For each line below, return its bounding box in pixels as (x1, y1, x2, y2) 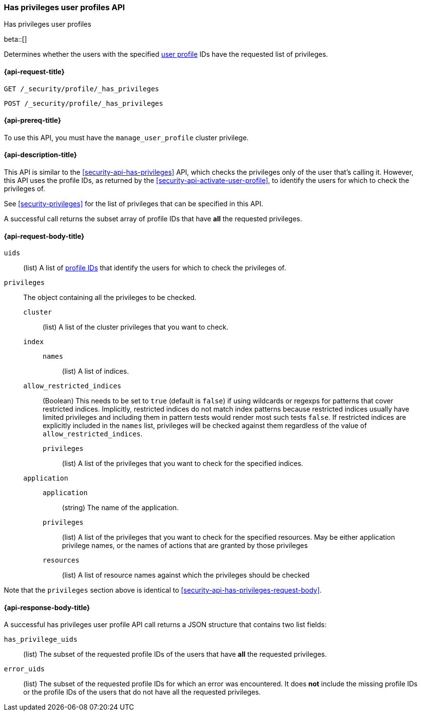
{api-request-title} (4, 67, 65, 76)
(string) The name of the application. (62, 503, 179, 512)
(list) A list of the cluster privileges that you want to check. (43, 323, 229, 332)
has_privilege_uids (4, 635, 78, 644)
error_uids (4, 665, 45, 673)
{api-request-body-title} (4, 232, 85, 240)
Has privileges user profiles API (4, 2, 125, 12)
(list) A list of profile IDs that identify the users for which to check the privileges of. (23, 264, 286, 272)
